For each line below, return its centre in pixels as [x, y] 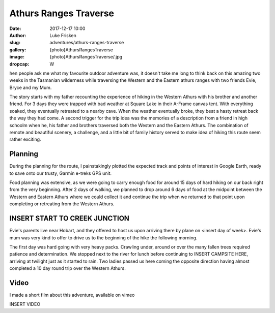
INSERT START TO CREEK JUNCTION [70, 218]
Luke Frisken [63, 35]
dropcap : [19, 64]
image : [17, 57]
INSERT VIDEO [25, 304]
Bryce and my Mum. [31, 87]
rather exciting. [25, 139]
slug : [15, 43]
